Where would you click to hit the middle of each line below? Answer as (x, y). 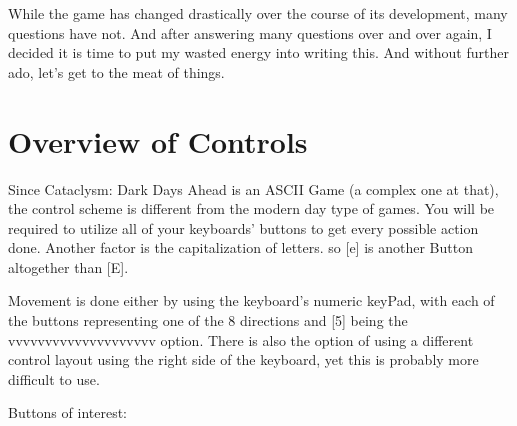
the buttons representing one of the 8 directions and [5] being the (208, 320)
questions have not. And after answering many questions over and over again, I (250, 32)
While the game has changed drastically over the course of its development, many (258, 13)
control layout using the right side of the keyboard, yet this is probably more (243, 359)
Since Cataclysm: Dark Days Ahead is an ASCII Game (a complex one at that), (253, 188)
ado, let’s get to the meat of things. (116, 71)
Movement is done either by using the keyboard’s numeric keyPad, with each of (251, 300)
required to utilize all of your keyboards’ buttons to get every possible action (243, 227)
